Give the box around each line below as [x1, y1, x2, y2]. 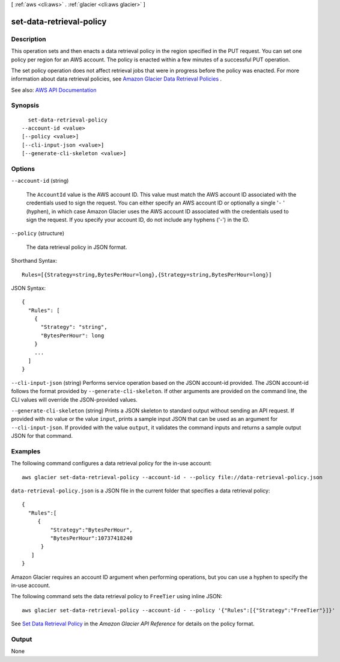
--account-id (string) [11, 177, 69, 185]
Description [11, 35, 46, 43]
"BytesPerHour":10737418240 [50, 535, 133, 542]
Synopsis [11, 101, 39, 109]
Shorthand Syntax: [11, 257, 57, 265]
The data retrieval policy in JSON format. [26, 244, 127, 251]
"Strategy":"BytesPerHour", [50, 526, 133, 533]
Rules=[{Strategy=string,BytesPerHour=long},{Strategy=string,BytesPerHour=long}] [22, 271, 272, 278]
